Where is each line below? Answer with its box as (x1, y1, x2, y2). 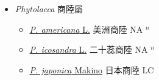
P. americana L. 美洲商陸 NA (29, 22, 143, 35)
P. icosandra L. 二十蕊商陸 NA (29, 43, 148, 56)
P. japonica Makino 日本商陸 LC (29, 63, 154, 76)
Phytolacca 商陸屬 (15, 2, 83, 15)
